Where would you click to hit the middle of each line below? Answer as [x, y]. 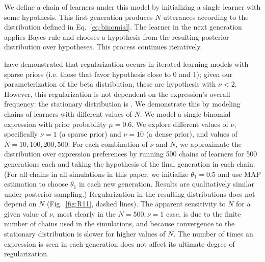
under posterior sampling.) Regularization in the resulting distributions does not [130, 193]
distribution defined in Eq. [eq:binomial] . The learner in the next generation [123, 27]
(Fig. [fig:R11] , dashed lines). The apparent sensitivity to [136, 204]
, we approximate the [209, 143]
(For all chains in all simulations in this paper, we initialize [96, 174]
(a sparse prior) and [90, 134]
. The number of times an [213, 234]
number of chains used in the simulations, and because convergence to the [120, 224]
